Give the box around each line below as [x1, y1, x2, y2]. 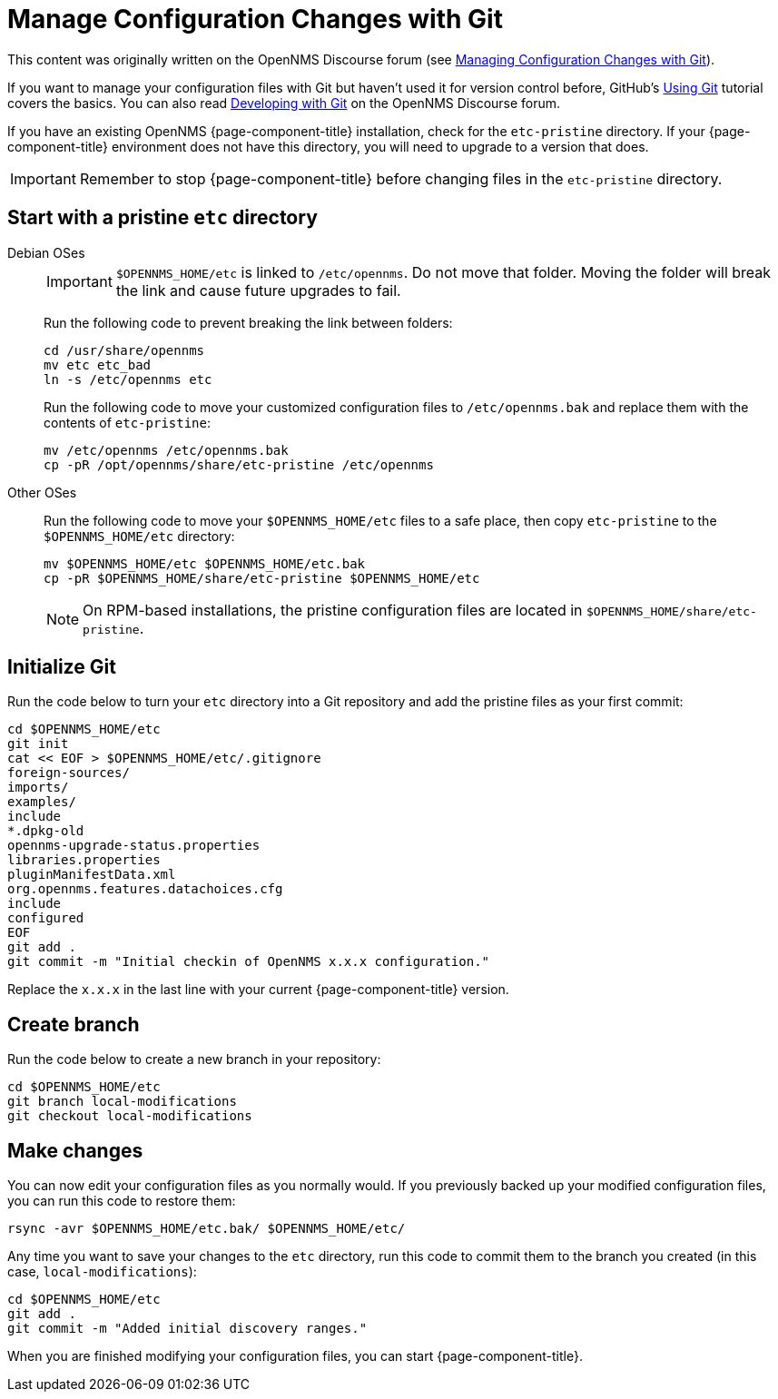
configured [7, 911, 84, 926]
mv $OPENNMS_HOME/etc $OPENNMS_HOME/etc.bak [44, 556, 366, 571]
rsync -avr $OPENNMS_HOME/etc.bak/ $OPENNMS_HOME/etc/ [7, 1221, 406, 1236]
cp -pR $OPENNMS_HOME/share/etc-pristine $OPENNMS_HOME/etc [44, 570, 480, 586]
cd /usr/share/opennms [44, 342, 205, 358]
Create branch [7, 1012, 140, 1036]
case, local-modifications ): [7, 1264, 197, 1280]
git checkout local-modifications [7, 1108, 252, 1124]
